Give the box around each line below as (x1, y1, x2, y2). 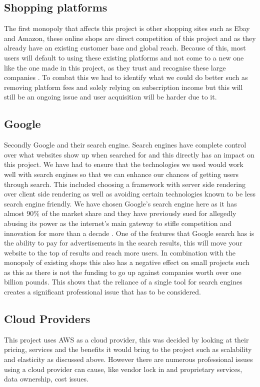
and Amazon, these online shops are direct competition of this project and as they (4, 32, 256, 43)
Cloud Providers (4, 311, 90, 326)
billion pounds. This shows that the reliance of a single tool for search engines (4, 276, 242, 287)
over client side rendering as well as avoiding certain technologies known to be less (4, 188, 256, 199)
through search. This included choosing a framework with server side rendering (4, 178, 245, 189)
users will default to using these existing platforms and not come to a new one (4, 52, 244, 62)
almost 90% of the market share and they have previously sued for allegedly (4, 208, 236, 218)
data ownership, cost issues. (4, 373, 88, 384)
